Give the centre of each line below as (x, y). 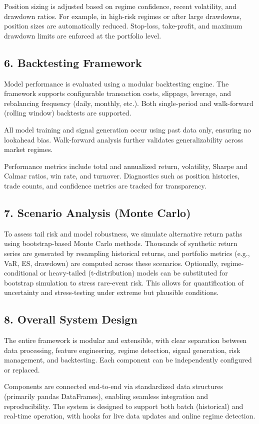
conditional (21, 273)
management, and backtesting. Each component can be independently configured (128, 360)
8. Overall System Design (71, 319)
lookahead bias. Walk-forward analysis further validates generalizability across (124, 139)
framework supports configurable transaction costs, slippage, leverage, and (118, 93)
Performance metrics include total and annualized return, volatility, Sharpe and (126, 166)
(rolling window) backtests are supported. (68, 113)
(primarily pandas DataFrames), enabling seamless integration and (106, 396)
